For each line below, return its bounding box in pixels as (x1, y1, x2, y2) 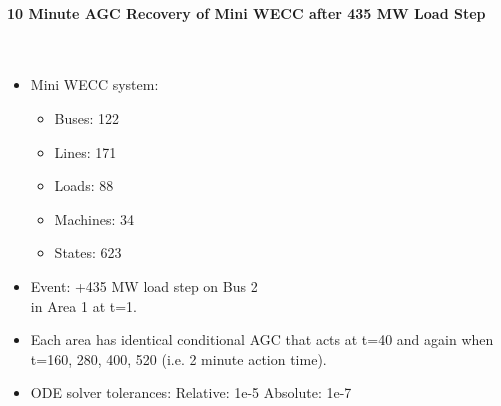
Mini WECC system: (30, 74, 159, 95)
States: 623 (54, 242, 122, 263)
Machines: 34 (54, 208, 135, 229)
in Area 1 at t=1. (30, 295, 138, 316)
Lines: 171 (54, 141, 117, 162)
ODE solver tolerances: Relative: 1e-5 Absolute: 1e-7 (30, 382, 352, 403)
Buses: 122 (54, 107, 120, 128)
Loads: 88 (54, 175, 114, 196)
